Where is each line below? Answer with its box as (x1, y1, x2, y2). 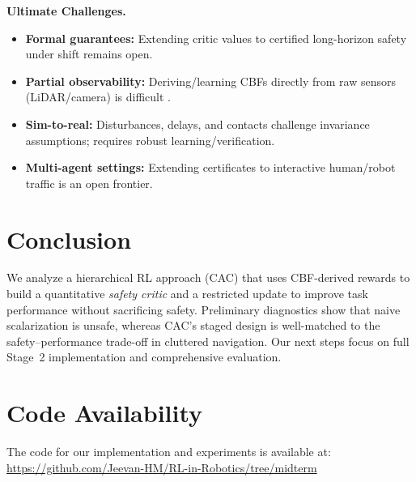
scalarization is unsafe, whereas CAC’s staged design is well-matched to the (6, 317, 380, 334)
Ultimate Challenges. (6, 2, 126, 19)
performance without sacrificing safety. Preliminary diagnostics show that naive (6, 301, 401, 318)
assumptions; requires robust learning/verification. (25, 131, 275, 148)
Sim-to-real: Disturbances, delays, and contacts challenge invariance (25, 115, 370, 132)
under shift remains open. (25, 45, 153, 62)
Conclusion (6, 222, 132, 255)
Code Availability (6, 396, 203, 429)
